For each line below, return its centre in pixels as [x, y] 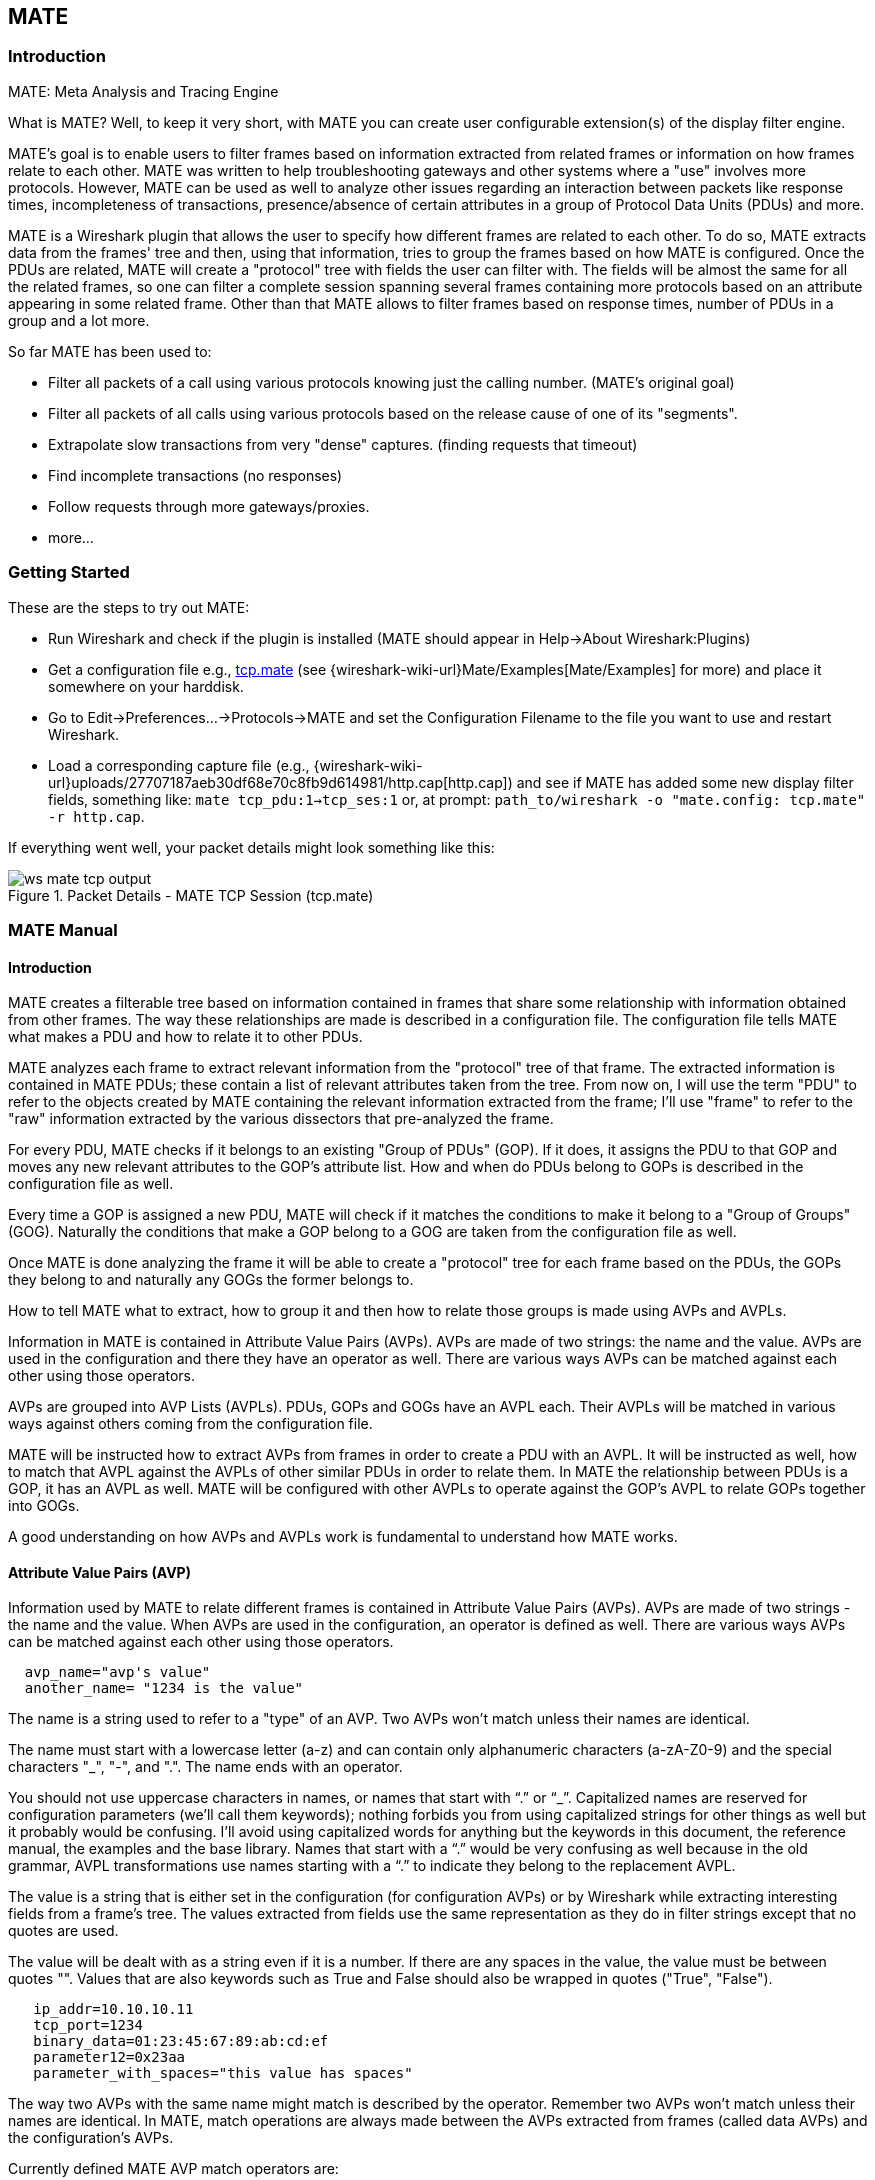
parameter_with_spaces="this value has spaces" [223, 2073]
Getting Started [69, 572]
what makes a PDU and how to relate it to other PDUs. [185, 1037]
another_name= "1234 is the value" [164, 1688]
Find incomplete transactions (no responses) [195, 475]
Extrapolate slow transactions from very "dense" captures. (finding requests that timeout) [343, 444]
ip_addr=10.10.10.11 [113, 2009]
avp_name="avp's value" [117, 1672]
